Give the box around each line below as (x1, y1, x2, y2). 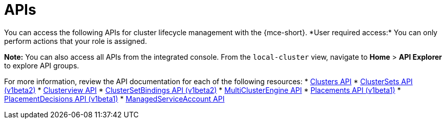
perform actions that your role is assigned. (4, 36, 147, 45)
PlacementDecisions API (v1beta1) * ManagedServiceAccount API (4, 94, 225, 103)
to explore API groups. (4, 61, 79, 70)
